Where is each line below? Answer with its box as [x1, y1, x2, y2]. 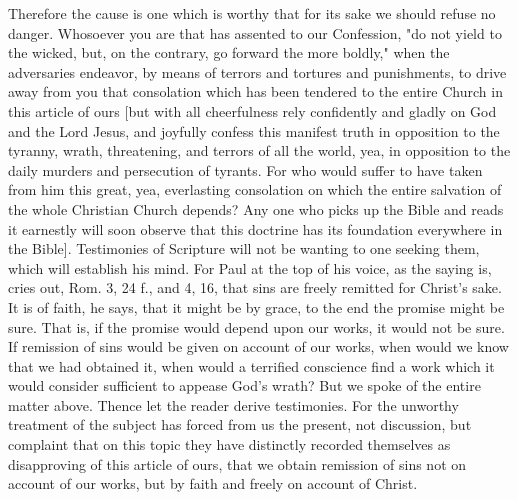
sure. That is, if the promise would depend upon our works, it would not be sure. [8, 316, 505, 337]
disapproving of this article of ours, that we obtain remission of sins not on [8, 453, 467, 474]
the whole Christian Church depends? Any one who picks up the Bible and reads [8, 198, 504, 219]
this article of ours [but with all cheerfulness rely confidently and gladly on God [8, 100, 497, 121]
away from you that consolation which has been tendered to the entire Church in [8, 81, 503, 102]
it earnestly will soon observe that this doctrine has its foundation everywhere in [8, 218, 503, 239]
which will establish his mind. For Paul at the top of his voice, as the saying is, [8, 257, 492, 278]
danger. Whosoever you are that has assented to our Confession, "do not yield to [8, 22, 502, 43]
